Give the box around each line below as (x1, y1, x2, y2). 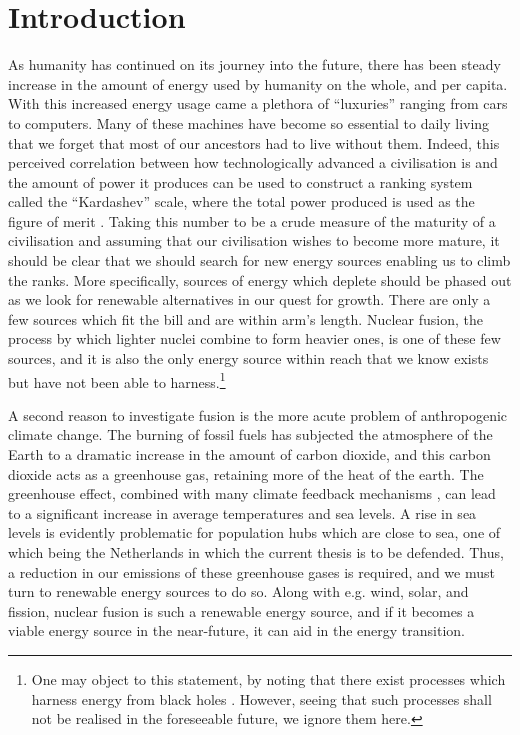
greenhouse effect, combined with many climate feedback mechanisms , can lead (8, 483, 496, 504)
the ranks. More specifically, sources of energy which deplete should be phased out (8, 269, 512, 290)
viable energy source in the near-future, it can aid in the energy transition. (8, 620, 465, 641)
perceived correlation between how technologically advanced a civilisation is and (8, 152, 498, 173)
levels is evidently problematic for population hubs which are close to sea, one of (8, 522, 501, 543)
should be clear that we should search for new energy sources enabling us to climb (8, 250, 511, 271)
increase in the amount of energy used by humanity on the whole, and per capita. (8, 73, 508, 94)
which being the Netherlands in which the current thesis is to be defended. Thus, (8, 542, 504, 563)
